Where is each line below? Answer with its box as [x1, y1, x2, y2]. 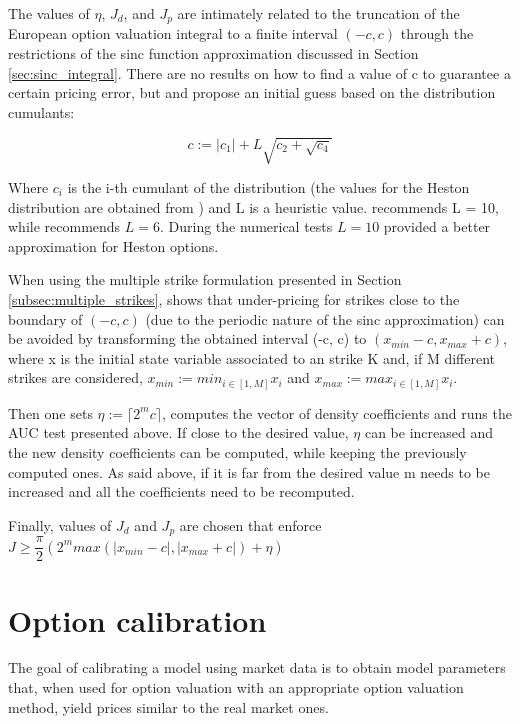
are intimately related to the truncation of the [177, 3, 460, 23]
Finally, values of [8, 514, 112, 535]
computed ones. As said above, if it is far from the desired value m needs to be [8, 461, 490, 482]
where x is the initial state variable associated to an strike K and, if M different [8, 347, 496, 368]
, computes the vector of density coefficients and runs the [161, 402, 512, 423]
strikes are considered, [8, 367, 143, 388]
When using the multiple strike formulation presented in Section [8, 269, 402, 290]
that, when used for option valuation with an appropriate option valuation [8, 677, 464, 698]
